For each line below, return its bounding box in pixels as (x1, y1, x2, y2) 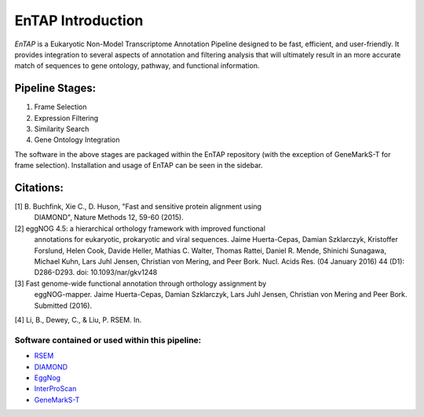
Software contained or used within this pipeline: (14, 335, 202, 346)
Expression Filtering (34, 113, 99, 123)
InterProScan (34, 384, 77, 393)
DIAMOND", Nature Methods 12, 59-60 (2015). (34, 213, 184, 222)
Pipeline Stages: (14, 82, 97, 95)
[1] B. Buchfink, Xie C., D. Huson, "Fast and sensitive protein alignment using (14, 202, 262, 211)
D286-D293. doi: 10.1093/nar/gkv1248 (34, 268, 158, 277)
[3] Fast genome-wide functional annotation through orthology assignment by (14, 279, 267, 288)
